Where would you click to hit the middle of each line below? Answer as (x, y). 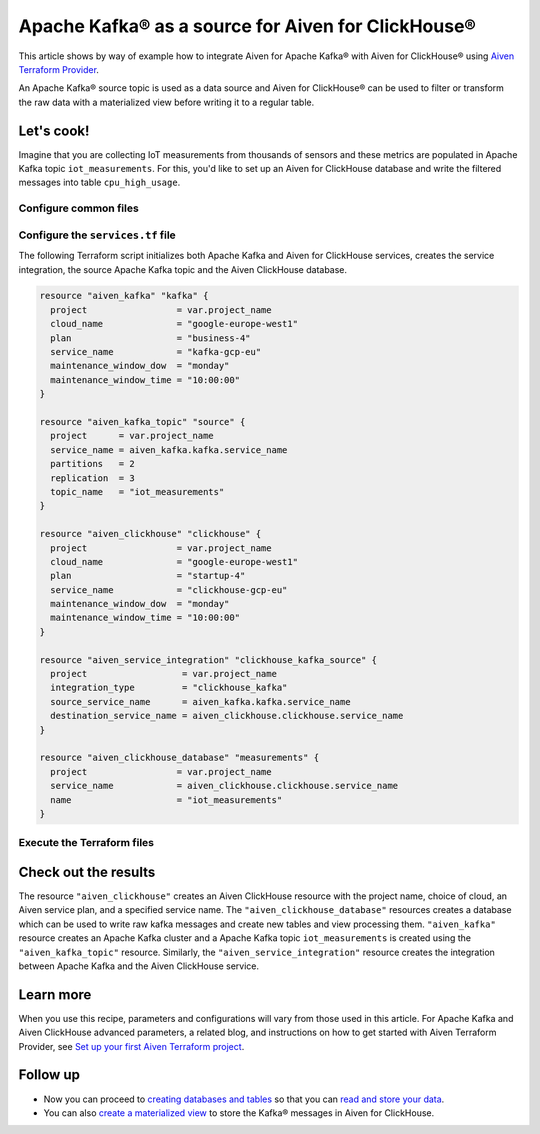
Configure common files (78, 208)
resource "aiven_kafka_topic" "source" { (142, 421)
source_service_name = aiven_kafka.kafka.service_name (200, 701)
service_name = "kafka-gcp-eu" (156, 352)
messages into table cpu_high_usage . (99, 182)
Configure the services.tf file (97, 235)
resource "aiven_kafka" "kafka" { (124, 296)
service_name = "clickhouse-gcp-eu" (169, 589)
